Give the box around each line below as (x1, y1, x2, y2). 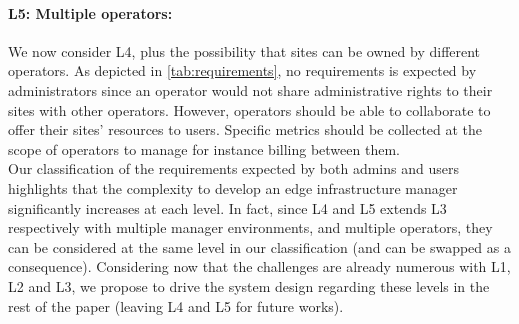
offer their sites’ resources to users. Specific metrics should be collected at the (8, 119, 483, 140)
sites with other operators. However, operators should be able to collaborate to (8, 99, 491, 120)
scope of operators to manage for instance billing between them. (8, 138, 400, 159)
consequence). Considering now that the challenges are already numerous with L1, (8, 256, 511, 277)
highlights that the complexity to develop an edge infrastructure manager (8, 177, 458, 198)
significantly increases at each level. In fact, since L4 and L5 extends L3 (8, 197, 447, 218)
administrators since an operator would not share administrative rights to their (8, 79, 493, 100)
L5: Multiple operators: (8, 2, 173, 23)
